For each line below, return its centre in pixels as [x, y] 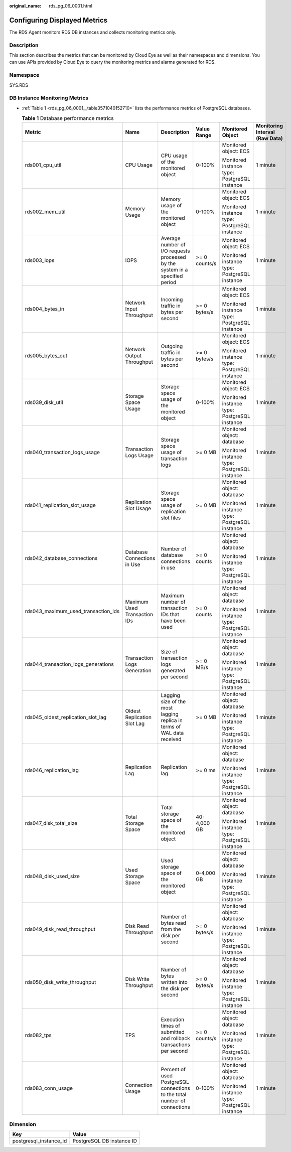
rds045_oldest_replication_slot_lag [66, 717]
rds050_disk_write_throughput [60, 982]
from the [171, 929]
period [169, 282]
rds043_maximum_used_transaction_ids [72, 611]
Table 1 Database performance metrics [68, 118]
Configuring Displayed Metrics [58, 20]
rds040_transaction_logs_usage [62, 453]
